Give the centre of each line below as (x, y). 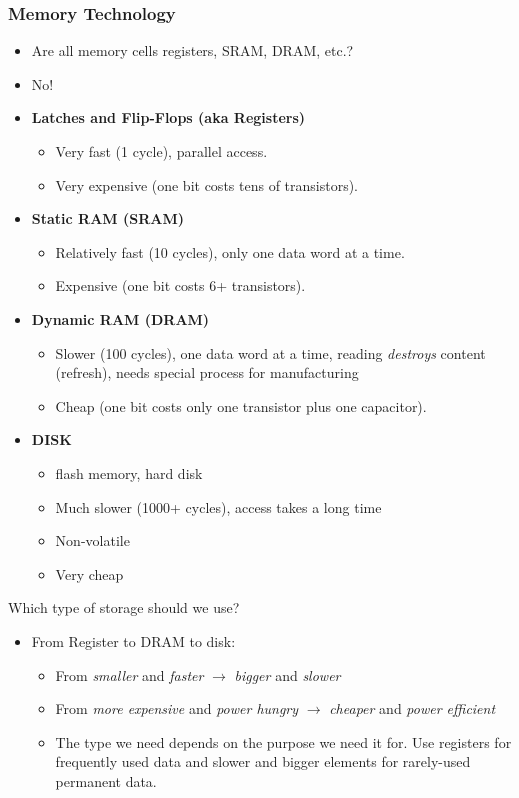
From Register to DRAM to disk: (133, 640)
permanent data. (106, 780)
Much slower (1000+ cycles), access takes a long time (218, 506)
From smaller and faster (129, 674)
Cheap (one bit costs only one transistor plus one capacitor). (241, 405)
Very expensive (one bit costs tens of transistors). (207, 184)
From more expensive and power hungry (177, 708)
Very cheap (89, 573)
